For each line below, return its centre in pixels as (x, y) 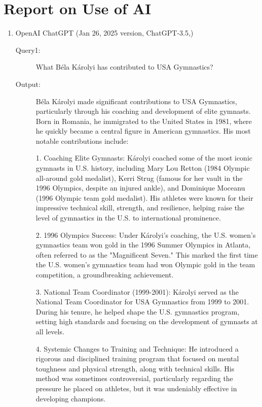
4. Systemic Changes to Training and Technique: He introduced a (137, 348)
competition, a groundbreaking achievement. (105, 274)
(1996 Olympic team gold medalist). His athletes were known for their (144, 197)
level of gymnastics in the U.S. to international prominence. (128, 218)
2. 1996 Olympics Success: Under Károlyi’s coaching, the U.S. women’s (146, 234)
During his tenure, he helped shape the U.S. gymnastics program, (138, 311)
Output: (28, 84)
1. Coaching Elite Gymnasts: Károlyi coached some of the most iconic (144, 158)
